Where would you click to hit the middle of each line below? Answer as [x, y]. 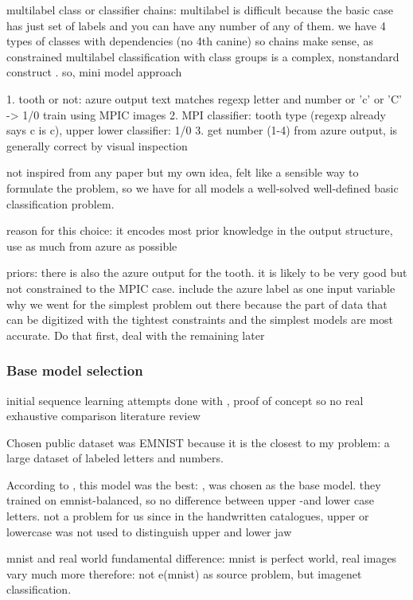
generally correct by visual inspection [97, 145]
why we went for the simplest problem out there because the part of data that [197, 304]
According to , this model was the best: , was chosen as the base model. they [194, 484]
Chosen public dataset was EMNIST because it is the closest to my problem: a [198, 442]
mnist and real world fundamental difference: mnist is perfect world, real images [202, 558]
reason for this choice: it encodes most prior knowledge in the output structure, [200, 230]
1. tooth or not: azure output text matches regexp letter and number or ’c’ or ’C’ [204, 98]
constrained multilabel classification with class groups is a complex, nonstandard [203, 56]
